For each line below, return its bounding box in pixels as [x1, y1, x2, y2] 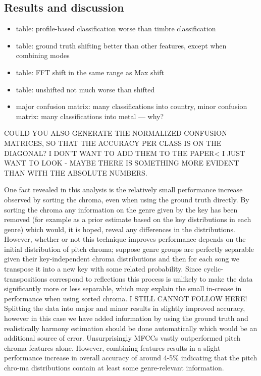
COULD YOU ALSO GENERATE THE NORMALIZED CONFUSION [4, 128, 227, 138]
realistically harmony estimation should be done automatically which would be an [4, 323, 257, 333]
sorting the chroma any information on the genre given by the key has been [4, 204, 238, 214]
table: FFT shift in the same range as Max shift [16, 67, 164, 77]
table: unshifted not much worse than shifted [16, 84, 155, 94]
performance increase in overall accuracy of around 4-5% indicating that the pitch [4, 352, 257, 363]
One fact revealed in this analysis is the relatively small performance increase [4, 184, 243, 195]
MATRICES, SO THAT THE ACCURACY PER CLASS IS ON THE [4, 137, 222, 148]
